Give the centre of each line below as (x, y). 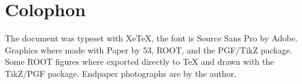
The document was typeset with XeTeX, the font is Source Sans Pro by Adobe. (151, 38)
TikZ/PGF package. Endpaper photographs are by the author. (121, 73)
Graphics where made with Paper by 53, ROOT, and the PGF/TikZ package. (149, 49)
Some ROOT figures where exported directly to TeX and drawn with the (140, 61)
